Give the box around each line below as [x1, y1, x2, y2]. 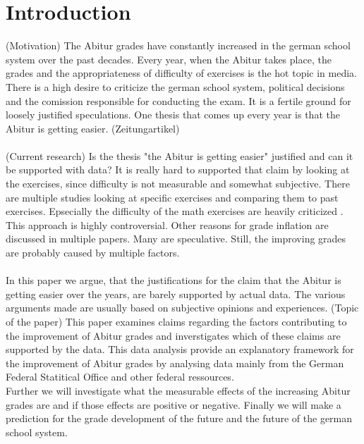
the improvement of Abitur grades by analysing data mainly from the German [6, 355, 344, 370]
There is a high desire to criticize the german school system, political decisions [6, 79, 345, 94]
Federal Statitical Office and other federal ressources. [6, 369, 234, 384]
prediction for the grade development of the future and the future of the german [6, 411, 353, 426]
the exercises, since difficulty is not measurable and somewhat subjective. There [6, 176, 350, 191]
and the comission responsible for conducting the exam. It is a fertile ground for [6, 93, 351, 108]
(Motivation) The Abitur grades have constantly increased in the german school [6, 38, 351, 53]
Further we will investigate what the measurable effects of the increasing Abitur [6, 383, 351, 397]
